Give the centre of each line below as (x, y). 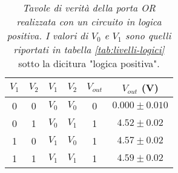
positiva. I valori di (48, 35)
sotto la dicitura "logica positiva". (89, 63)
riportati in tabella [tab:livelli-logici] (89, 49)
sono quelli (148, 35)
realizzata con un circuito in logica (89, 21)
